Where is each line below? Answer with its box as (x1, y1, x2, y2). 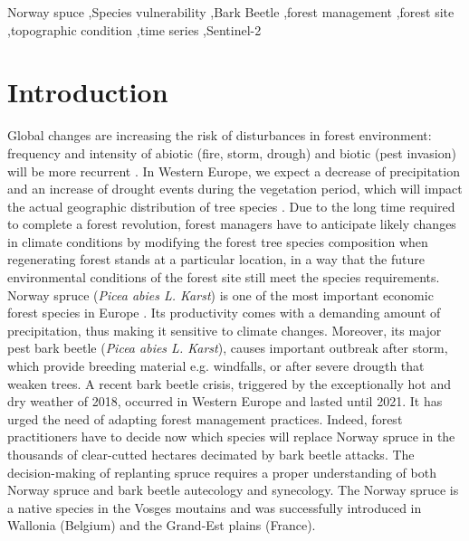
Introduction (7, 73, 168, 110)
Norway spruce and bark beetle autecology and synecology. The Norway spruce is (7, 480, 459, 499)
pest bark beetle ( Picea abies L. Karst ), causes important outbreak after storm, (7, 338, 448, 357)
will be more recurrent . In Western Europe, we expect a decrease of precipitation (7, 161, 460, 180)
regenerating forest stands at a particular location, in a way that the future (7, 250, 425, 269)
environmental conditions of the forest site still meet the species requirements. (7, 268, 440, 287)
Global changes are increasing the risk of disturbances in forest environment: (7, 126, 432, 145)
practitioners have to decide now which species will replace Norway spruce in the (7, 427, 455, 446)
